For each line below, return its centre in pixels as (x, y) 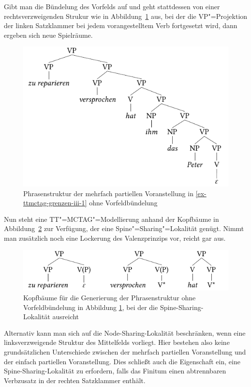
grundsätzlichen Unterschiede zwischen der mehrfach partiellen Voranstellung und (125, 351)
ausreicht (66, 317)
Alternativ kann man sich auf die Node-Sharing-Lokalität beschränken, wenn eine (125, 333)
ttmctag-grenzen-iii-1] (55, 203)
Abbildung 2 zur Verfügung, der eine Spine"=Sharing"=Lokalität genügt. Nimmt (124, 228)
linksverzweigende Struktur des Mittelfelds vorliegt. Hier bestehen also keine (117, 342)
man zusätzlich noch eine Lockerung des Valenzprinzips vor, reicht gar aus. (115, 238)
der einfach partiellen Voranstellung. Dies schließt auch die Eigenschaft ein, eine (122, 361)
